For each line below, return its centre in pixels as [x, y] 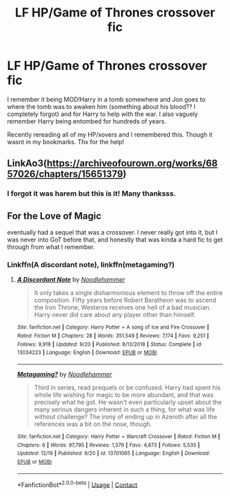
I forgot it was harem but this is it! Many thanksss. [92, 193]
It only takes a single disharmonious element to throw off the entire [128, 293]
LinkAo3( [27, 164]
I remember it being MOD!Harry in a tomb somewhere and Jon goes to [106, 99]
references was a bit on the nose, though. [93, 424]
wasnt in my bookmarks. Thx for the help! [66, 141]
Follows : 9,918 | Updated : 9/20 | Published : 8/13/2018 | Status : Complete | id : [110, 344]
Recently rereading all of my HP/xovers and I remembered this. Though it [110, 134]
